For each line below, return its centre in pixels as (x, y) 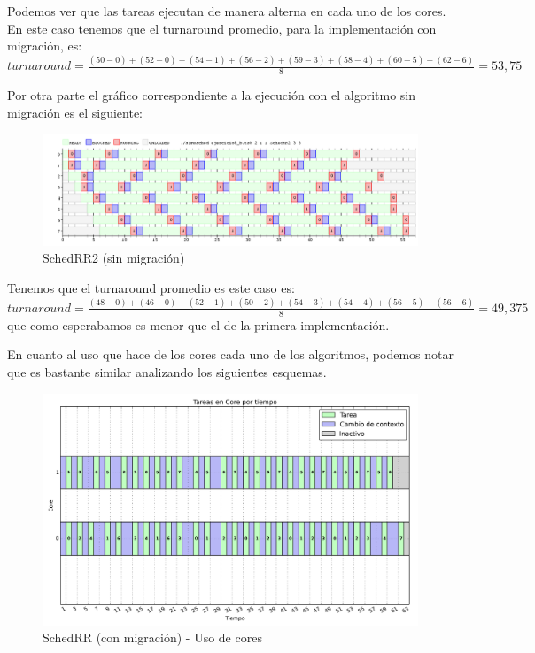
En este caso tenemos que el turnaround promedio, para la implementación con (222, 28)
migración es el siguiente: (75, 112)
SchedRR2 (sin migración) (114, 258)
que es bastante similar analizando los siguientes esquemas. (167, 371)
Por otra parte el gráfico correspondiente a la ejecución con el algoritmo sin (212, 94)
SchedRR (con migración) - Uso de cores (152, 638)
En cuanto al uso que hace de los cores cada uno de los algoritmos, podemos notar (230, 354)
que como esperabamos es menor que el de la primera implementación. (198, 324)
